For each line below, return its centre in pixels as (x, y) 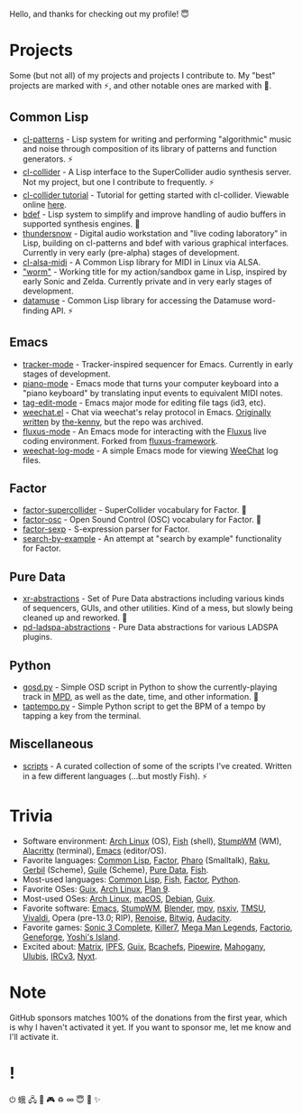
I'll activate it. (34, 1036)
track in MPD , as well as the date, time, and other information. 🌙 (141, 696)
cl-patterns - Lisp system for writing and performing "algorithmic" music (157, 139)
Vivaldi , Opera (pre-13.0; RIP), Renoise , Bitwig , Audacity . (127, 917)
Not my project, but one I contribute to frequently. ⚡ (118, 181)
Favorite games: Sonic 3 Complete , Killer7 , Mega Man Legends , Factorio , (157, 927)
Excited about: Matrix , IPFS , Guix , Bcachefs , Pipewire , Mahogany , (144, 946)
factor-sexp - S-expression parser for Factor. (106, 529)
